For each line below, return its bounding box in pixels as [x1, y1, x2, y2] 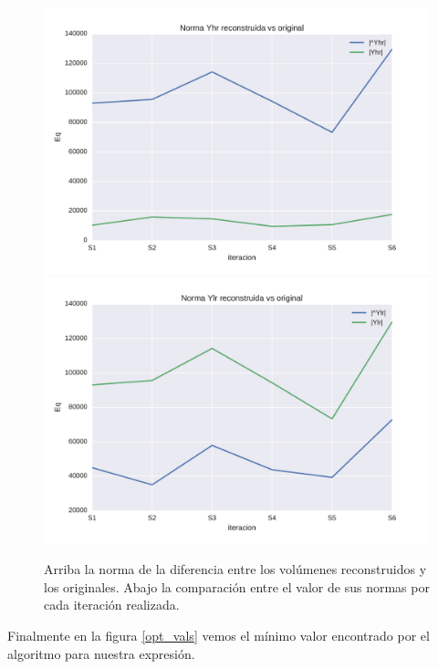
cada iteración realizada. [44, 595, 180, 614]
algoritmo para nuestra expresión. [7, 643, 195, 663]
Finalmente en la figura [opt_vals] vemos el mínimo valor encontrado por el [7, 625, 430, 644]
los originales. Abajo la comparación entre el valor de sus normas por [44, 577, 430, 596]
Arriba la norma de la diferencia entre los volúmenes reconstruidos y [44, 559, 427, 579]
